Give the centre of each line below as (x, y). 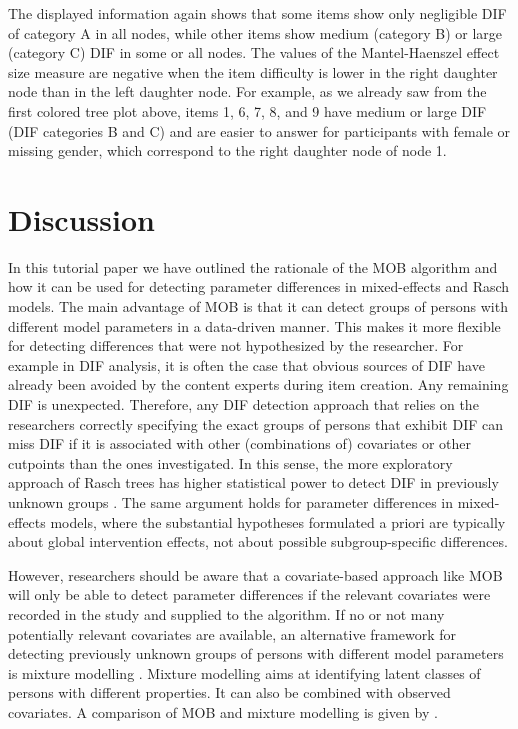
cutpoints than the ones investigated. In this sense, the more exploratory (230, 462)
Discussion (81, 218)
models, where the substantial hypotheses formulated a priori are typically (278, 521)
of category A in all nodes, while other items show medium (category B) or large (255, 32)
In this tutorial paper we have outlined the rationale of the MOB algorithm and (253, 266)
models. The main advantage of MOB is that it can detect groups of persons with (258, 306)
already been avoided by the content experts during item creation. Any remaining (258, 384)
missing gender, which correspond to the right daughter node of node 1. (227, 150)
